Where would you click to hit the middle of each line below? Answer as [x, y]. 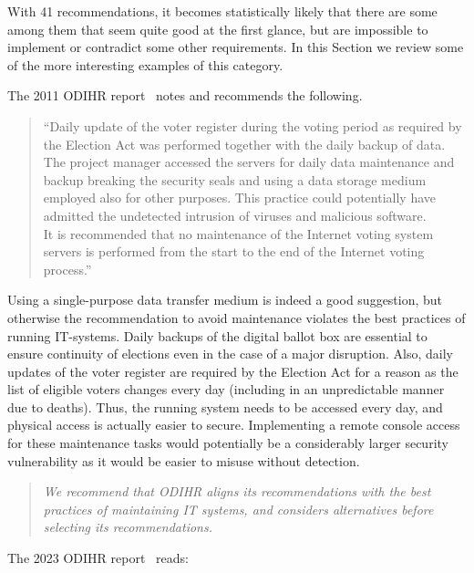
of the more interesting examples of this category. [145, 64]
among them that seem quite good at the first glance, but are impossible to [218, 29]
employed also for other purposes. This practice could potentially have [239, 198]
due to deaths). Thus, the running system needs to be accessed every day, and [225, 406]
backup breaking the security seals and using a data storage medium [235, 179]
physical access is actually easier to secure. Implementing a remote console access [234, 425]
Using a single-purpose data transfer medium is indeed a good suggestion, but [225, 300]
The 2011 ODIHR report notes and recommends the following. [185, 95]
